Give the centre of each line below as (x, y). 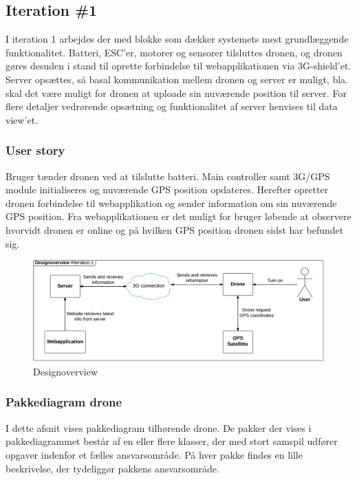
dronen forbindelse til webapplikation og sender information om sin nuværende (171, 203)
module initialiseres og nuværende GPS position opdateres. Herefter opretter (167, 189)
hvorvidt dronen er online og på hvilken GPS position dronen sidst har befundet (175, 229)
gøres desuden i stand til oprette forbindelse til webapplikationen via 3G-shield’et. (178, 66)
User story (35, 150)
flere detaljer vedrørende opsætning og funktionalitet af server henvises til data (172, 106)
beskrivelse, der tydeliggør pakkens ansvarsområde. (112, 468)
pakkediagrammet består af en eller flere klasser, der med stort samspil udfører (172, 441)
